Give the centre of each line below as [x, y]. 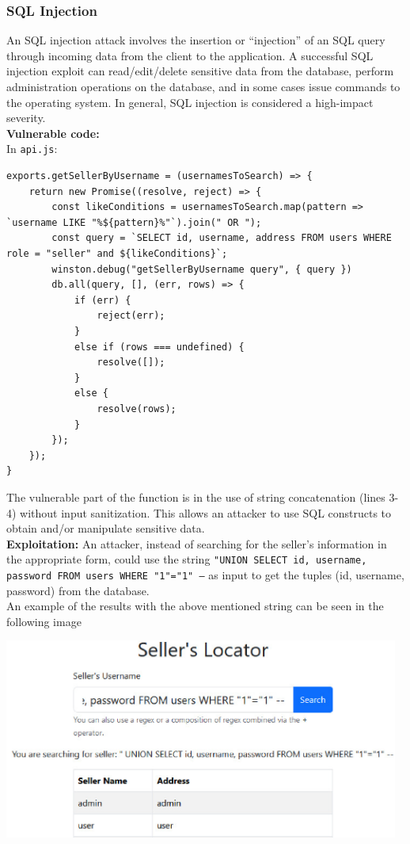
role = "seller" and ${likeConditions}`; [117, 254]
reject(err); [131, 316]
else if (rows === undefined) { [159, 347]
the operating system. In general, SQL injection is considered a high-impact [190, 102]
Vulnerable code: [53, 133]
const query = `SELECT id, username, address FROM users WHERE [222, 238]
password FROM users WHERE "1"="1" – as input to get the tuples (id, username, [205, 574]
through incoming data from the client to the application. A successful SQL [190, 55]
